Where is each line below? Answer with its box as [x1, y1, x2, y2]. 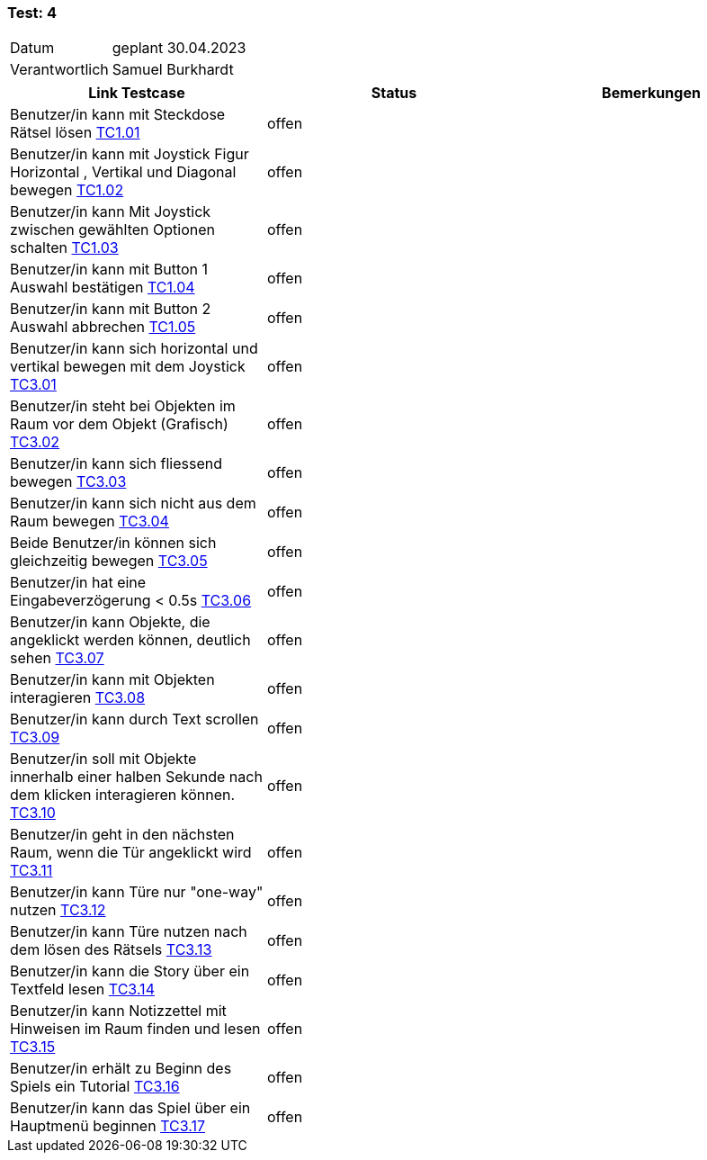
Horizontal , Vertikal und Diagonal [10, 163, 237, 182]
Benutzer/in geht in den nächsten [10, 825, 235, 844]
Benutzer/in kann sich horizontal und [10, 339, 258, 358]
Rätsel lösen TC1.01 [10, 123, 140, 142]
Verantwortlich [10, 60, 109, 79]
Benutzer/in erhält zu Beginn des [10, 1059, 232, 1078]
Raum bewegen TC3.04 [10, 512, 169, 531]
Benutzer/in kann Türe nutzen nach [10, 922, 247, 941]
